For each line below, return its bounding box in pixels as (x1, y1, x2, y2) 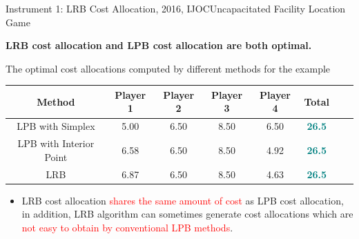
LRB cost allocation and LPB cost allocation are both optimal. (6, 38, 312, 52)
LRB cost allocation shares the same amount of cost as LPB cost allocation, (21, 193, 344, 207)
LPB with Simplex (17, 119, 95, 133)
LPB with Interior (17, 136, 95, 151)
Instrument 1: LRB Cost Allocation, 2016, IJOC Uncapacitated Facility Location (6, 1, 346, 15)
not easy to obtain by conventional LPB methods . (21, 220, 233, 234)
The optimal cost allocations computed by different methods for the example (6, 61, 331, 75)
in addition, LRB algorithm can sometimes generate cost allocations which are (21, 207, 353, 221)
